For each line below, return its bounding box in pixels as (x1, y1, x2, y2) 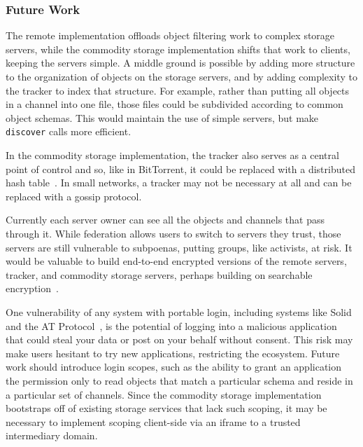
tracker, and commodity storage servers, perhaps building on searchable (6, 267, 313, 282)
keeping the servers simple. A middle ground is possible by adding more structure (6, 55, 355, 70)
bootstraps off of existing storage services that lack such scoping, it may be (6, 401, 327, 415)
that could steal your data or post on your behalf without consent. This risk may (6, 332, 353, 347)
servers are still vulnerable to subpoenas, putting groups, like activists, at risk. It (6, 240, 353, 254)
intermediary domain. (6, 428, 98, 443)
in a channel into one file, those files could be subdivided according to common (6, 97, 343, 111)
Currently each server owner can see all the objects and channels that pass (6, 212, 325, 227)
